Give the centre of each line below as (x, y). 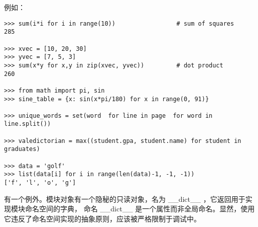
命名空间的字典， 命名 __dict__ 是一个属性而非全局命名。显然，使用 (140, 209)
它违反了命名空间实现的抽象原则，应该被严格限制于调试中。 (102, 218)
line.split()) (28, 124)
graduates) (22, 149)
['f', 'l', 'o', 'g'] (40, 183)
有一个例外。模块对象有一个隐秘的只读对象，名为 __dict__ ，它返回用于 (125, 199)
